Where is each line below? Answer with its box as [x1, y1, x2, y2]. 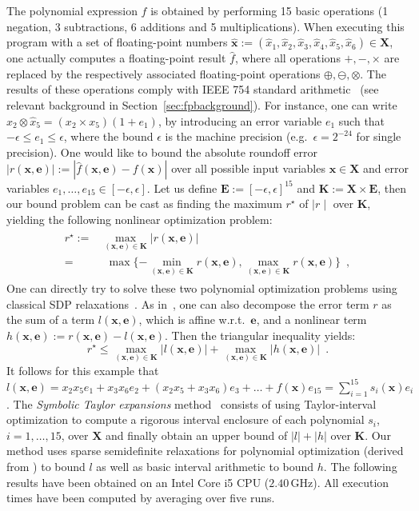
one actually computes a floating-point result [6, 50, 226, 66]
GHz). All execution [290, 473, 389, 490]
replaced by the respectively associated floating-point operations [6, 65, 321, 82]
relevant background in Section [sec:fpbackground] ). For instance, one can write [6, 96, 397, 113]
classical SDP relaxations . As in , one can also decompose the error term [6, 295, 369, 312]
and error [363, 160, 409, 177]
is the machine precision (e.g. [165, 128, 308, 145]
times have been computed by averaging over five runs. [6, 489, 275, 506]
